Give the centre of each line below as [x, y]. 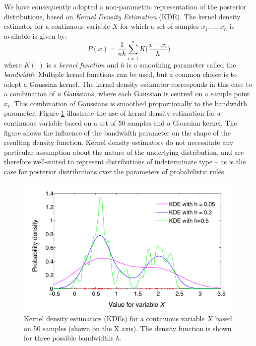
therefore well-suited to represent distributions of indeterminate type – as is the [125, 162]
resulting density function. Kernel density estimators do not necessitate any [119, 142]
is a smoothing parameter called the [181, 64]
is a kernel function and [82, 64]
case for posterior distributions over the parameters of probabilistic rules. [115, 172]
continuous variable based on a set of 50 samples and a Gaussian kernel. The [121, 123]
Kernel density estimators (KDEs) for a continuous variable [114, 318]
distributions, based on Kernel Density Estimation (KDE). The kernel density [122, 16]
